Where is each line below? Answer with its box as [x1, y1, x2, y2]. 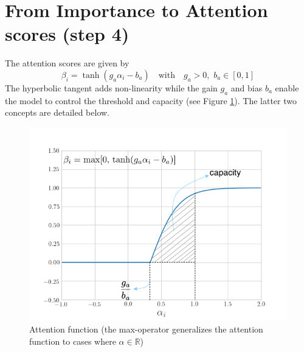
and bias [230, 81, 263, 94]
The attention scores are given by [5, 57, 130, 69]
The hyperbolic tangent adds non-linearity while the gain [5, 81, 218, 94]
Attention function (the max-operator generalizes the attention [29, 323, 263, 336]
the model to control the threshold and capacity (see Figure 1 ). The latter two [5, 94, 297, 107]
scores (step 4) [5, 21, 130, 46]
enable [275, 81, 299, 94]
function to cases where [29, 335, 116, 348]
